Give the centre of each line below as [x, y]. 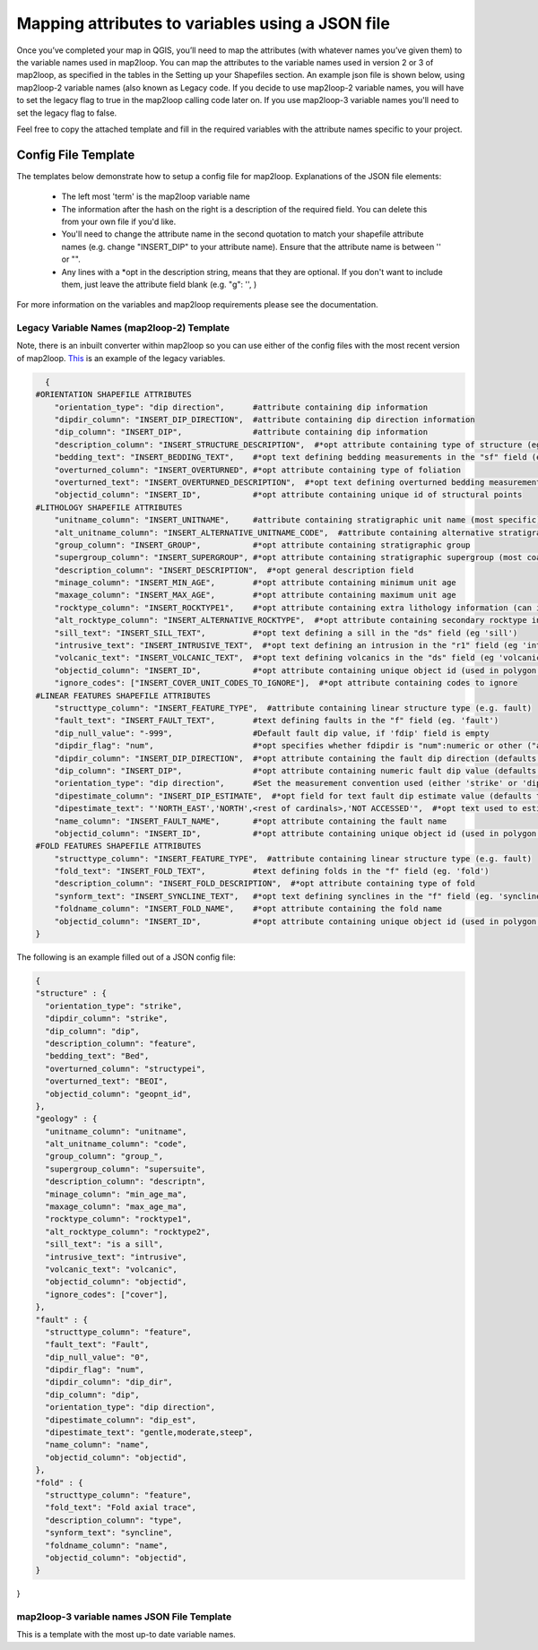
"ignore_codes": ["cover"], [107, 1294]
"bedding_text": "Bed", [97, 1056]
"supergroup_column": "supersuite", [126, 1169]
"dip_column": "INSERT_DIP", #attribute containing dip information [241, 432]
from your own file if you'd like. [119, 221]
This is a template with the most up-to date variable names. [126, 1635]
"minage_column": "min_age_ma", [116, 1194]
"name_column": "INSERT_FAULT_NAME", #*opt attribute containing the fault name [251, 821]
